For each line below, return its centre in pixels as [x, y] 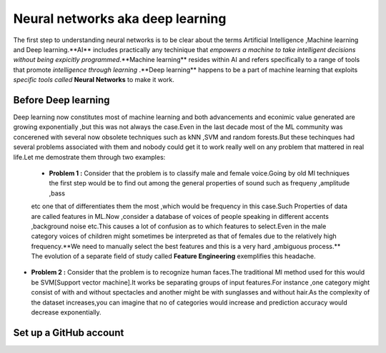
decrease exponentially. [66, 312]
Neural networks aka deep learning [120, 19]
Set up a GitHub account [69, 333]
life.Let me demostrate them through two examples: [89, 157]
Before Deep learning [61, 100]
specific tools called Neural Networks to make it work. [94, 80]
